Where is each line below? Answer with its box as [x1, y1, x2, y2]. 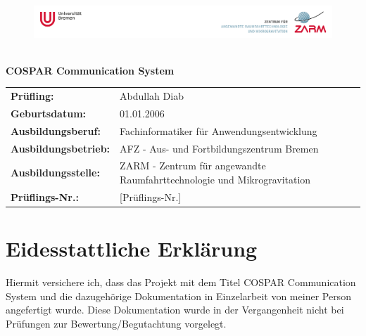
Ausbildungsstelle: [11, 165, 100, 180]
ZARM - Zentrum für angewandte [120, 158, 266, 173]
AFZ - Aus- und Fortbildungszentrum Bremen [120, 141, 319, 155]
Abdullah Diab [120, 89, 184, 103]
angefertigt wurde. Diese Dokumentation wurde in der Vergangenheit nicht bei [6, 302, 344, 317]
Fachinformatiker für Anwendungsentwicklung [120, 123, 317, 138]
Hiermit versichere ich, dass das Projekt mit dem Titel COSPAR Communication [6, 275, 356, 290]
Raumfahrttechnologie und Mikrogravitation [120, 172, 311, 187]
